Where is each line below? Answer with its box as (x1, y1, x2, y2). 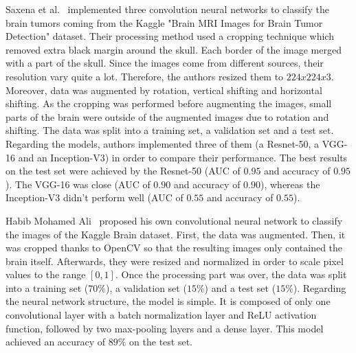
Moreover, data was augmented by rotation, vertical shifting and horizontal (5, 82, 322, 97)
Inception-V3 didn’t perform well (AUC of (5, 190, 183, 205)
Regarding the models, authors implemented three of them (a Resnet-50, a (5, 136, 320, 150)
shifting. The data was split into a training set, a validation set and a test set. (5, 123, 334, 137)
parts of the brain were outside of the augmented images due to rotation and (5, 109, 329, 124)
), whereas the (260, 176, 320, 191)
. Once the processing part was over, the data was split (115, 267, 347, 282)
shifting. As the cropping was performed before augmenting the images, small (5, 96, 332, 111)
